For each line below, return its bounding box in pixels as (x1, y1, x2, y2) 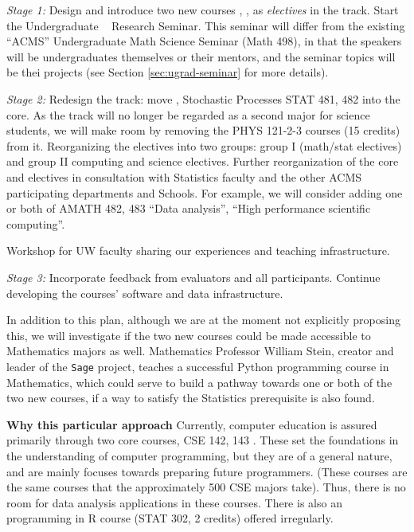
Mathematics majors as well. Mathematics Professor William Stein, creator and (6, 342, 394, 359)
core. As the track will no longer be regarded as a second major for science (6, 106, 370, 123)
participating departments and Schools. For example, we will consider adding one (6, 184, 403, 201)
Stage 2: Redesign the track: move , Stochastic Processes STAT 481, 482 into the (6, 90, 400, 107)
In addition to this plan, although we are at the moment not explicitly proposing (6, 311, 400, 328)
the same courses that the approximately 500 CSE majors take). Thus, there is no (6, 479, 406, 495)
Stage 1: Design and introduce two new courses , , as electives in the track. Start (6, 2, 399, 18)
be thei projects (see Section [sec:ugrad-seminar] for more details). (6, 64, 329, 80)
